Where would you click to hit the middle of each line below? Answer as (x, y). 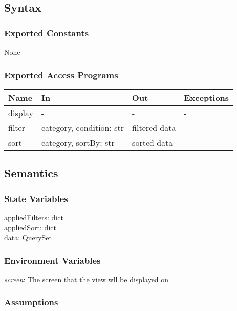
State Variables (36, 198)
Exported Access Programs (61, 74)
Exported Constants (47, 32)
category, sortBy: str (78, 142)
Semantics (31, 173)
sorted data (153, 142)
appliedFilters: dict (34, 217)
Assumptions (31, 302)
